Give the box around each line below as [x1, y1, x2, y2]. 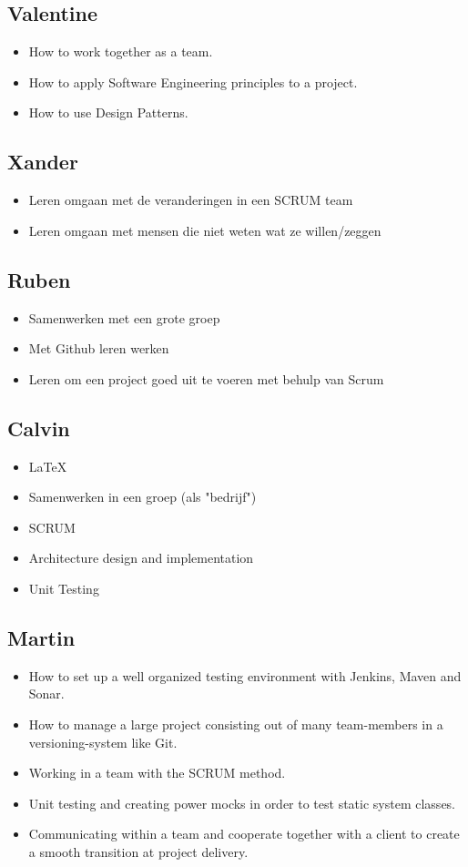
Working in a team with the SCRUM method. [28, 763, 286, 782]
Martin [7, 623, 76, 651]
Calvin [7, 413, 70, 442]
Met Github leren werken [28, 339, 169, 358]
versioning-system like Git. [28, 732, 178, 751]
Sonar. [28, 684, 65, 703]
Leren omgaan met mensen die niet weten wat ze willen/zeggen [28, 220, 382, 240]
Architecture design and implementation [28, 548, 254, 567]
